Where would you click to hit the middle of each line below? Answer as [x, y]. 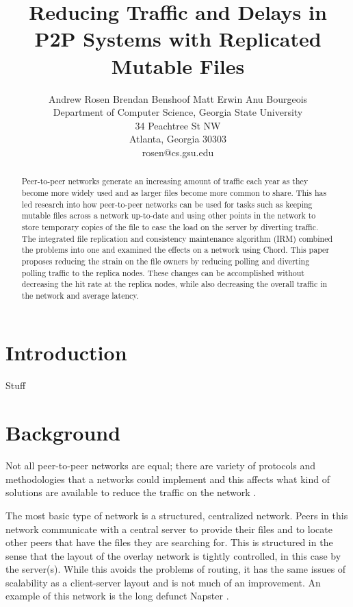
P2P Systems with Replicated [178, 39]
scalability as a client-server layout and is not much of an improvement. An [163, 582]
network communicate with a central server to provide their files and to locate [169, 529]
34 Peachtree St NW [178, 125]
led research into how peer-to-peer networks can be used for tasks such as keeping [167, 204]
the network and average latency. [80, 295]
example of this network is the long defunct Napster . [117, 596]
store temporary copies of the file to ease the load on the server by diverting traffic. [170, 226]
